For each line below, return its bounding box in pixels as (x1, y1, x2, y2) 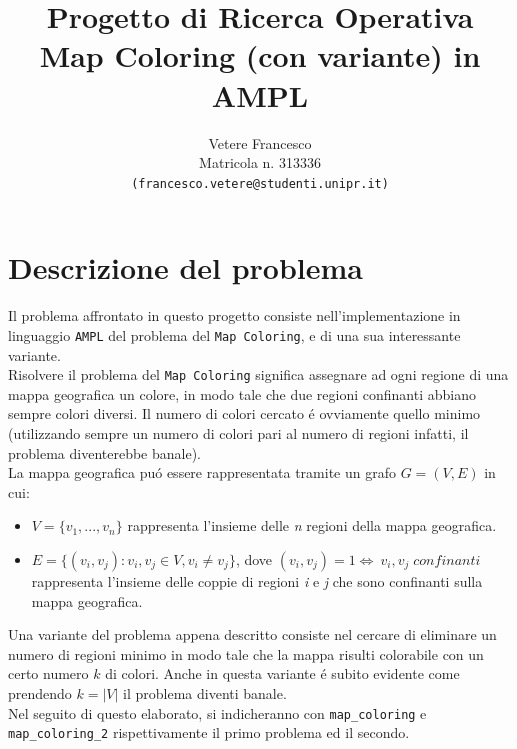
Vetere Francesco (208, 132, 312, 153)
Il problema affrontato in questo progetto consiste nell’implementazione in (8, 305, 461, 326)
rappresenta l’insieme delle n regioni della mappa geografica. (127, 515, 497, 536)
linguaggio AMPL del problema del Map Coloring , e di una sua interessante (8, 324, 461, 345)
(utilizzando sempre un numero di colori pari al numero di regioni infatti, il (8, 422, 469, 443)
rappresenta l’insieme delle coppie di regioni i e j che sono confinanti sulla (31, 570, 483, 591)
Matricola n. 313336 (199, 152, 321, 173)
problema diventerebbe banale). (8, 442, 201, 463)
